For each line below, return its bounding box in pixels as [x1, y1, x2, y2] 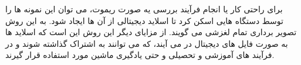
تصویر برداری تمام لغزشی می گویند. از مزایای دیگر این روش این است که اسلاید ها [5, 26, 297, 38]
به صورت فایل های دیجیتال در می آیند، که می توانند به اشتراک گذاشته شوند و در [5, 37, 288, 49]
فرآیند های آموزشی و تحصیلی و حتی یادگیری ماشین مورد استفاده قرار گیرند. [5, 49, 275, 61]
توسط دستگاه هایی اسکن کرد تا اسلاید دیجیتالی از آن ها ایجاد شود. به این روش [5, 14, 283, 26]
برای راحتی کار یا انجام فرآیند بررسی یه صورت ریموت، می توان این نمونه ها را [5, 3, 283, 15]
